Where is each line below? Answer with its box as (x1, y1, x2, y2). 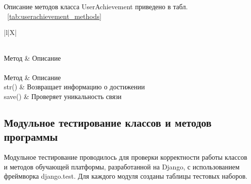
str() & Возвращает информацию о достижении (4, 82, 145, 92)
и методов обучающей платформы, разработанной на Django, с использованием (4, 161, 240, 171)
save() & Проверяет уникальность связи (4, 91, 122, 101)
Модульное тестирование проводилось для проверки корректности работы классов (4, 151, 248, 162)
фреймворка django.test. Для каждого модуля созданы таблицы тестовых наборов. (4, 171, 248, 181)
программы (4, 129, 58, 144)
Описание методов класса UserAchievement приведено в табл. (4, 1, 188, 11)
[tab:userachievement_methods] (7, 11, 101, 21)
